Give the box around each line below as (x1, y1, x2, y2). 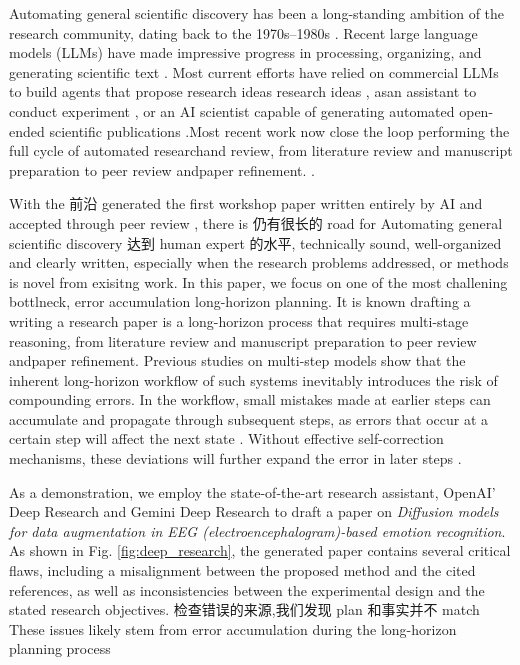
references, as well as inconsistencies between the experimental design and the (9, 579, 485, 600)
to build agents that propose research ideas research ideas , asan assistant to (9, 81, 477, 102)
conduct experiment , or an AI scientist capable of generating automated (9, 100, 455, 121)
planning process (9, 638, 111, 659)
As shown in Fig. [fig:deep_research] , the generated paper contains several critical (9, 540, 511, 561)
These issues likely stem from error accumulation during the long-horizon (9, 618, 457, 639)
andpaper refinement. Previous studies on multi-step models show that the (9, 350, 466, 371)
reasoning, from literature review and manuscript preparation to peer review (9, 330, 477, 351)
